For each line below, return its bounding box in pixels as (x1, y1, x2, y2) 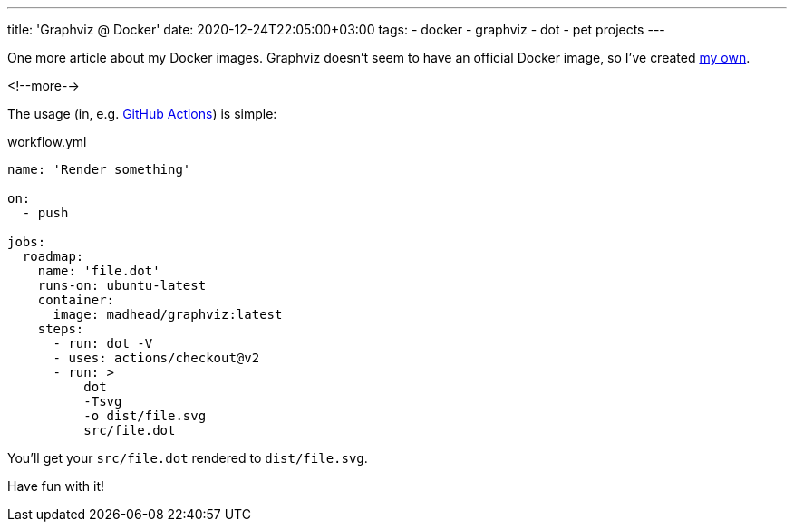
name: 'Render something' (7, 162, 191, 177)
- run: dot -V (53, 336, 153, 351)
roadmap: (22, 249, 84, 264)
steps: (37, 322, 84, 336)
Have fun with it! (7, 478, 105, 494)
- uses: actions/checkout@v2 (53, 351, 260, 365)
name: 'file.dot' (37, 264, 160, 278)
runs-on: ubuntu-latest (37, 278, 207, 293)
